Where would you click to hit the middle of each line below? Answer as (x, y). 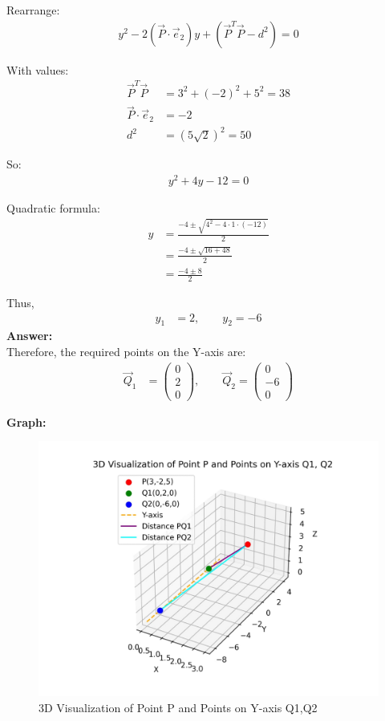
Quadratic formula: (53, 207)
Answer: (30, 336)
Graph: (26, 421)
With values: (38, 69)
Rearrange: (33, 10)
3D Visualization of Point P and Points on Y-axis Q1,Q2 (178, 707)
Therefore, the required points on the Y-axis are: (126, 352)
